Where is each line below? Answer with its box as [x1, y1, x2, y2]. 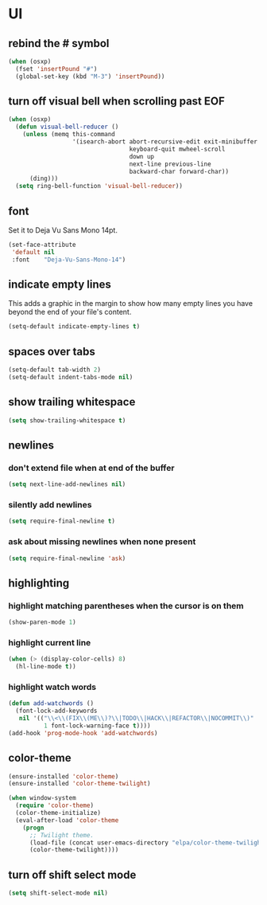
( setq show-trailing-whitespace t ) [8, 416, 126, 425]
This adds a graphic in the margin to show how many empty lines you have [8, 299, 253, 308]
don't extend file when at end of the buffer [8, 462, 175, 473]
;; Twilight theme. [29, 831, 94, 839]
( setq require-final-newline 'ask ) [8, 554, 126, 562]
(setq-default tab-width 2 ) [8, 366, 102, 374]
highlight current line [8, 637, 91, 648]
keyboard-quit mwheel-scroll [129, 145, 226, 153]
